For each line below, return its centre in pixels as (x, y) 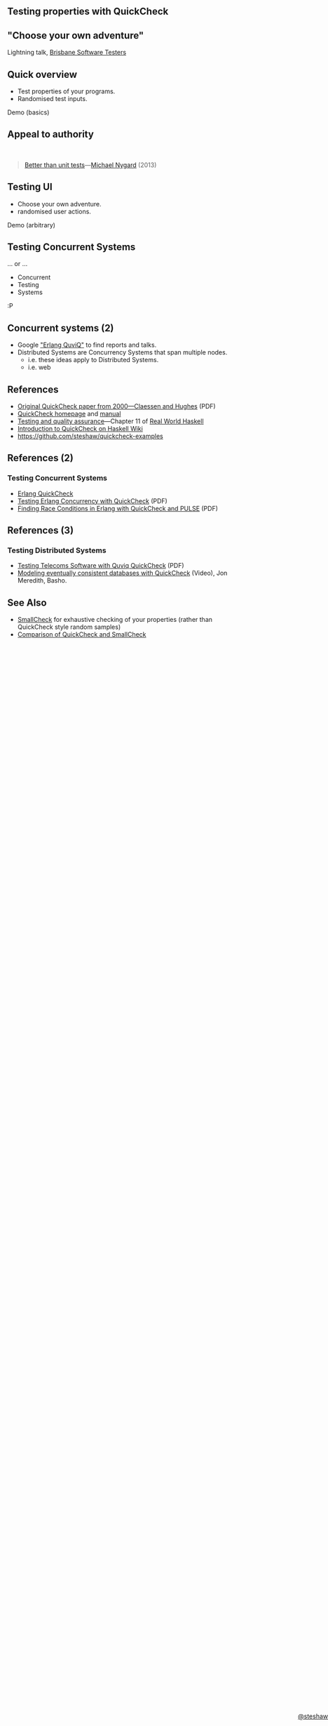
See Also (27, 603)
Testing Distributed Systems (57, 550)
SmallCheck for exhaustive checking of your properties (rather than (115, 620)
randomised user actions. (54, 211)
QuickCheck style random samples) (69, 627)
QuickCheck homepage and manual (69, 414)
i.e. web (39, 367)
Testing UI (30, 187)
